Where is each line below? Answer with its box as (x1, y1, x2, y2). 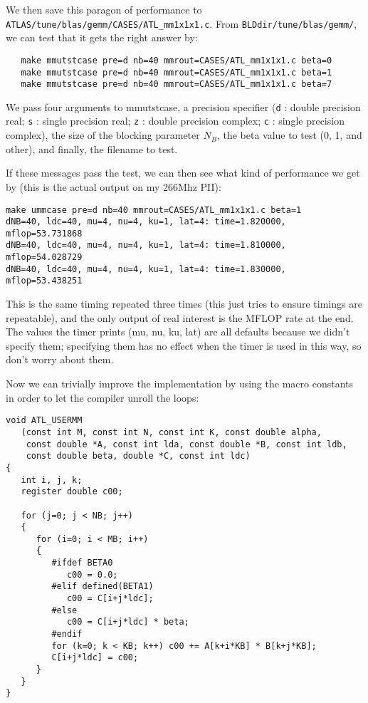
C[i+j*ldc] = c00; (51, 652, 139, 663)
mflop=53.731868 (6, 228, 83, 239)
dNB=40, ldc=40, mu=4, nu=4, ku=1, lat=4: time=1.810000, (6, 240, 286, 251)
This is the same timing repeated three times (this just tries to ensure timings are (6, 296, 362, 311)
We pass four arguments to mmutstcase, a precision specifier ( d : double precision (6, 99, 361, 114)
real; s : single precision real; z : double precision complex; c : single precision (6, 113, 345, 128)
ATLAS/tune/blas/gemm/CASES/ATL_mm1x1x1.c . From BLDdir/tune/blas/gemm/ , (6, 16, 357, 31)
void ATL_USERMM (6, 415, 83, 426)
